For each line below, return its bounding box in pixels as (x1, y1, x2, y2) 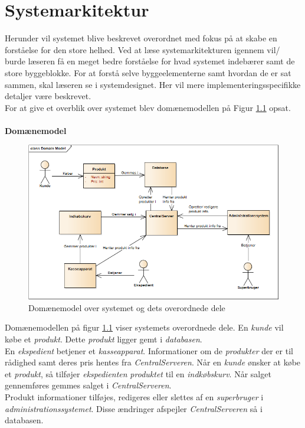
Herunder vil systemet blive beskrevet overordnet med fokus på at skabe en (5, 32, 277, 44)
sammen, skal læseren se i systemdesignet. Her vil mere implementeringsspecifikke (5, 78, 301, 90)
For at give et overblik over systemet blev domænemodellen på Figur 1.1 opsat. (5, 101, 291, 113)
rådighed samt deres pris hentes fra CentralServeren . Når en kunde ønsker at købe (5, 356, 301, 368)
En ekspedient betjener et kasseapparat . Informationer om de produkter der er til (5, 344, 293, 357)
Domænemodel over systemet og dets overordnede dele (28, 301, 225, 313)
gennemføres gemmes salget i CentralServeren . (5, 379, 172, 391)
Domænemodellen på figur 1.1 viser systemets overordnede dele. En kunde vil (5, 321, 284, 334)
